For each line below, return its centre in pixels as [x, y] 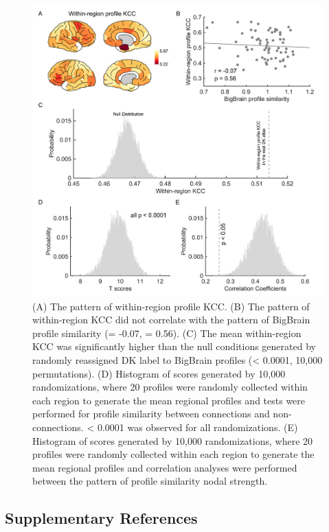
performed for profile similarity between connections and [151, 414]
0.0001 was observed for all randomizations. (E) [197, 427]
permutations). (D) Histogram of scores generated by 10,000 [159, 373]
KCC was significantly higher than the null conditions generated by [174, 346]
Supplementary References [101, 518]
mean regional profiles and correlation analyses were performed [165, 467]
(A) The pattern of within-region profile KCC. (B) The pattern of [171, 306]
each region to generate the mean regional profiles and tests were [169, 400]
